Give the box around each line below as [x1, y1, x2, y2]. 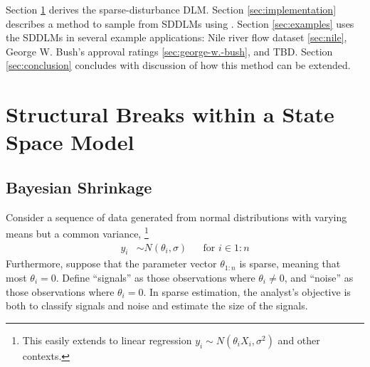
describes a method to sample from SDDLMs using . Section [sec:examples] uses [6, 16, 354, 31]
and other [277, 332, 320, 347]
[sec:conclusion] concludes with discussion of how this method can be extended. [6, 58, 351, 73]
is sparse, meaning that [239, 256, 341, 271]
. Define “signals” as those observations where [55, 270, 255, 284]
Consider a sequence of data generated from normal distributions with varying [6, 209, 347, 224]
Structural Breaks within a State [6, 100, 334, 129]
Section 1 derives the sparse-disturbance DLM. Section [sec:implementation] [6, 2, 337, 16]
